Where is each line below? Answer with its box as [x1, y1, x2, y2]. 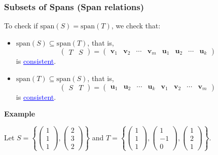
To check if [4, 20, 38, 31]
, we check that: [111, 20, 161, 31]
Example [4, 108, 35, 119]
